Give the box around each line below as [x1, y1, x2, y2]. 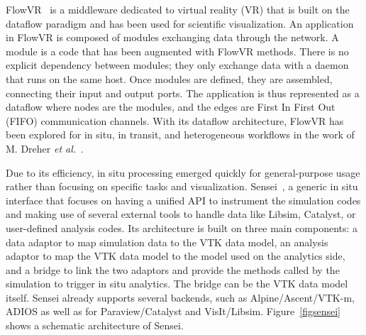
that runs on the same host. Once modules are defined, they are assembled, [6, 71, 333, 86]
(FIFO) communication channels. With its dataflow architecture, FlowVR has [6, 113, 344, 128]
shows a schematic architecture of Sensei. [6, 318, 184, 333]
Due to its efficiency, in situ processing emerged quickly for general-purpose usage [6, 165, 360, 180]
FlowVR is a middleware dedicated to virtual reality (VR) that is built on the [6, 2, 350, 16]
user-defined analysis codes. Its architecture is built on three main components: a [6, 220, 358, 235]
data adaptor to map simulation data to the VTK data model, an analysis [6, 234, 328, 249]
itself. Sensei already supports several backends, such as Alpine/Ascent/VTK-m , [6, 290, 355, 304]
